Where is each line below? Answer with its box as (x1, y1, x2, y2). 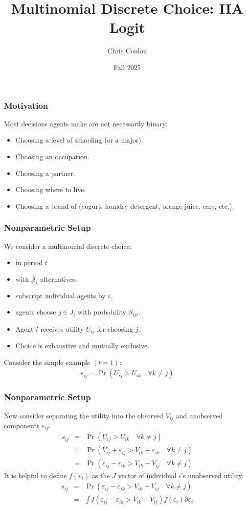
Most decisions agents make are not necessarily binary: (4, 118, 168, 128)
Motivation (4, 99, 48, 111)
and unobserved (176, 410, 223, 420)
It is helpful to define (4, 470, 67, 480)
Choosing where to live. (15, 184, 86, 194)
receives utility (40, 323, 84, 334)
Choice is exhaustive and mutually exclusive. (15, 340, 150, 351)
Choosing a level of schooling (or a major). (15, 135, 143, 145)
